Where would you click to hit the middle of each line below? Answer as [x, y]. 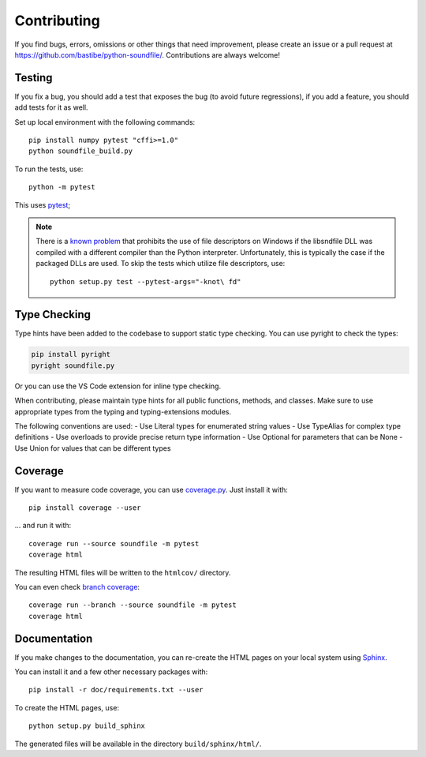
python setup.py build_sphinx [87, 726]
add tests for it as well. [51, 107]
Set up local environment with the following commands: [105, 122]
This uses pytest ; [43, 204]
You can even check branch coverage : [77, 587]
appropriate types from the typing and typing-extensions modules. [123, 411]
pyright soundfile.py [73, 365]
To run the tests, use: [49, 169]
